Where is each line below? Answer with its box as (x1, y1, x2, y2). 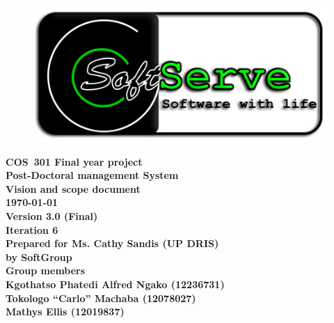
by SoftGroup (6, 249, 72, 264)
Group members (6, 263, 86, 278)
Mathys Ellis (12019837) (6, 304, 125, 319)
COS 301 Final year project (6, 154, 143, 168)
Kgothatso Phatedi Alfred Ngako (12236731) (6, 276, 225, 291)
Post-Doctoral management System (6, 168, 179, 182)
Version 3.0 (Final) (6, 208, 98, 223)
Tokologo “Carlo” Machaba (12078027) (6, 290, 196, 305)
